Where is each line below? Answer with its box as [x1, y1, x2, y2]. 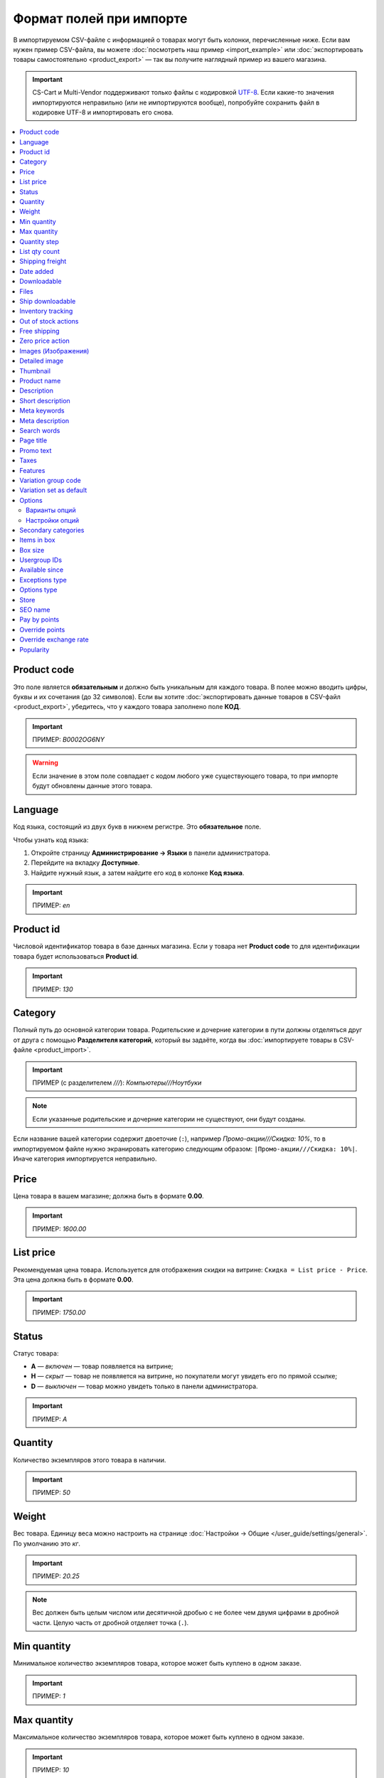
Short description [19, 396, 70, 405]
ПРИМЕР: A [32, 1415, 68, 1423]
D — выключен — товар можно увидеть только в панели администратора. [31, 1382, 259, 1390]
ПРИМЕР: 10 [32, 1765, 70, 1774]
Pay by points [19, 615, 60, 624]
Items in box [19, 536, 56, 544]
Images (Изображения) [19, 346, 90, 355]
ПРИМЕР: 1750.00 [32, 1308, 86, 1316]
